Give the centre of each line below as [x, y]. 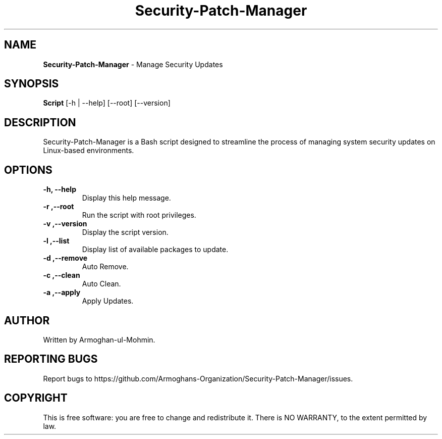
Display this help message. [126, 198]
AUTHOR [27, 320]
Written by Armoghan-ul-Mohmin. [99, 339]
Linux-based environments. [89, 151]
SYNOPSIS [32, 84]
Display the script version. [125, 232]
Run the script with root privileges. [139, 215]
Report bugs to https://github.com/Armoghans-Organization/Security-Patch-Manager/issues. [198, 378]
